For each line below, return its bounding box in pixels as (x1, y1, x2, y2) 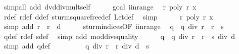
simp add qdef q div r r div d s (4, 40, 149, 51)
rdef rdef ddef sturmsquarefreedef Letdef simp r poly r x (4, 11, 213, 21)
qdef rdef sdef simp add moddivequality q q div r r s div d (4, 30, 235, 41)
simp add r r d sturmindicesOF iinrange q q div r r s (4, 21, 224, 31)
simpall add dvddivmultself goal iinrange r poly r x (4, 1, 197, 11)
